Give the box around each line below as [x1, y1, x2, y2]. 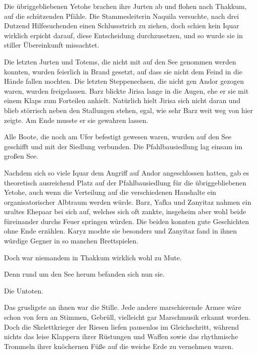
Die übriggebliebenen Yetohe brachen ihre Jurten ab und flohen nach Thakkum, [4, 1, 247, 11]
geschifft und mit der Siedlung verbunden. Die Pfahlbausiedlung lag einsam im [4, 141, 243, 151]
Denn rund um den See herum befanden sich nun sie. [4, 269, 165, 279]
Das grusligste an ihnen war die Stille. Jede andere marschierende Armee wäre [4, 302, 241, 312]
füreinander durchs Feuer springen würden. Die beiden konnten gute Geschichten [4, 216, 249, 226]
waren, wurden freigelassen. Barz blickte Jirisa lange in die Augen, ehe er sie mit [4, 85, 249, 96]
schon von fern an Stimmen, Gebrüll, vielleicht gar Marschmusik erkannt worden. [4, 312, 251, 322]
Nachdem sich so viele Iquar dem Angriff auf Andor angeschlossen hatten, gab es [4, 167, 249, 177]
